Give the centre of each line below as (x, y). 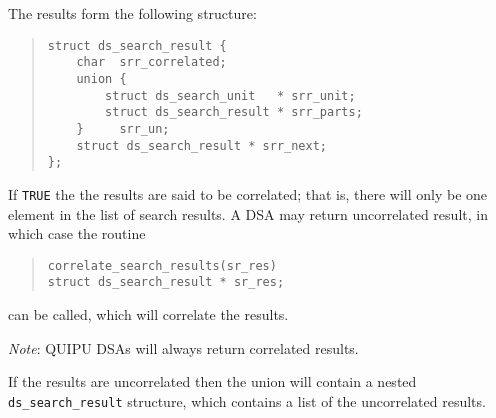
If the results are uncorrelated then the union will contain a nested (212, 381)
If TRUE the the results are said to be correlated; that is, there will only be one (248, 193)
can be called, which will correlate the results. (148, 314)
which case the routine (77, 233)
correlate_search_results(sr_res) (162, 265)
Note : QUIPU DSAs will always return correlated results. (183, 347)
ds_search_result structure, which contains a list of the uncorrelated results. (247, 400)
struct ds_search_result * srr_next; (201, 145)
